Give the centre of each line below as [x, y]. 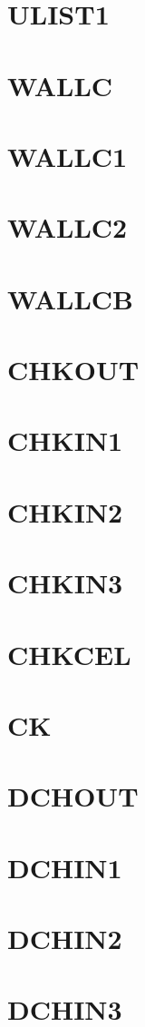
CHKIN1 [65, 440]
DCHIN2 [65, 939]
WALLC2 [68, 227]
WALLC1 [68, 156]
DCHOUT [73, 796]
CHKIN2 [65, 511]
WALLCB [70, 298]
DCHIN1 [65, 867]
